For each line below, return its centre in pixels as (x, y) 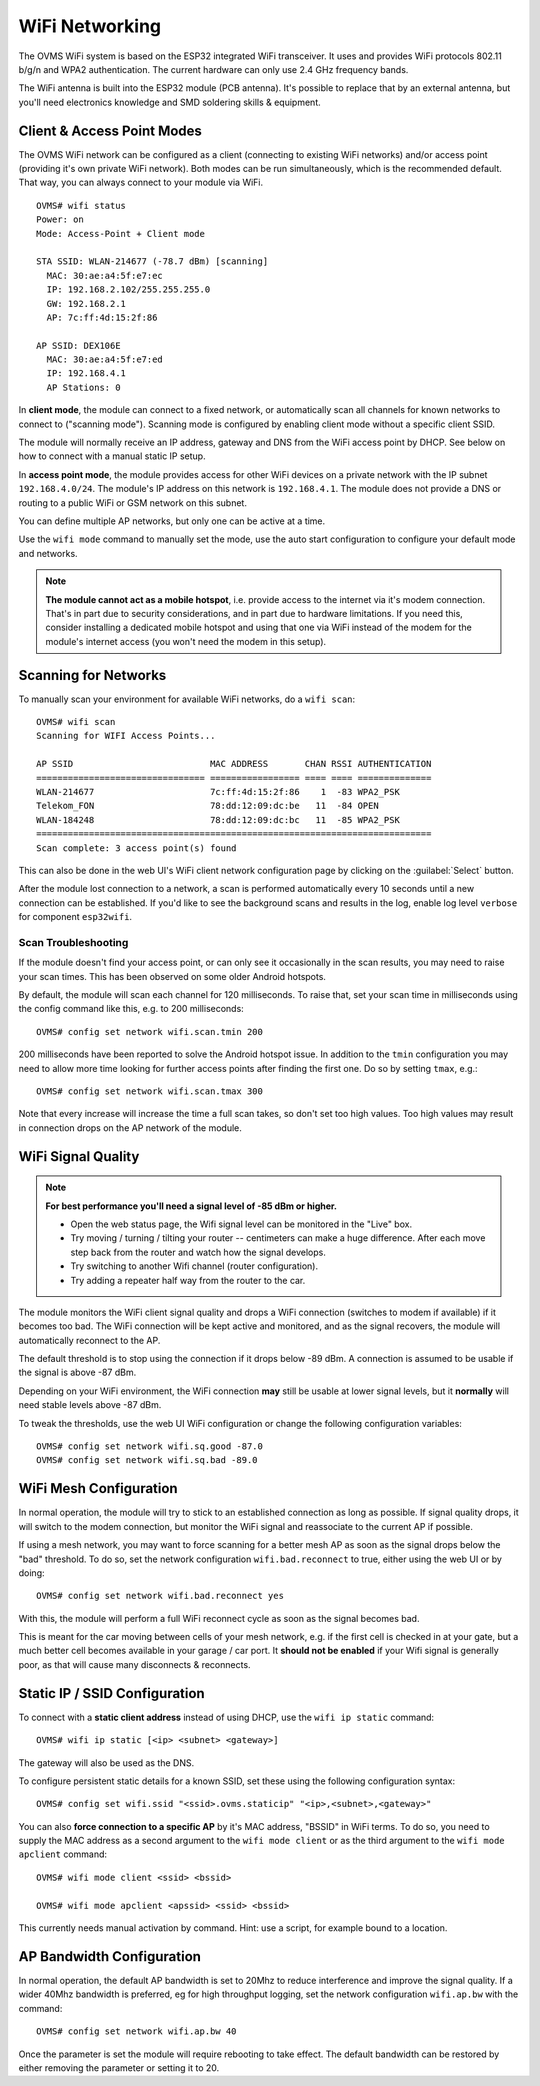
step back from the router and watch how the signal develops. (198, 1252)
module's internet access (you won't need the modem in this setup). (186, 641)
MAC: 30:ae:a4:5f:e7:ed (105, 359)
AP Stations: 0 (83, 387)
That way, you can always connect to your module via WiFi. (141, 182)
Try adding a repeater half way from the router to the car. (188, 1280)
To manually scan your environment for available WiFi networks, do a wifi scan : (187, 699)
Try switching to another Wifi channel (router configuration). (194, 1266)
